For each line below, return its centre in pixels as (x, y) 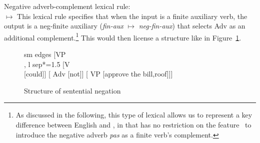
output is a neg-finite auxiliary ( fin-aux (64, 26)
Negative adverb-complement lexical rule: (67, 6)
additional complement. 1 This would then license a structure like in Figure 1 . (123, 36)
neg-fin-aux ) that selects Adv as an (192, 26)
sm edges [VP (45, 54)
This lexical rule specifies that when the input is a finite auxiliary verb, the (132, 16)
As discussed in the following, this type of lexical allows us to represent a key (134, 115)
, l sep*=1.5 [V (47, 64)
